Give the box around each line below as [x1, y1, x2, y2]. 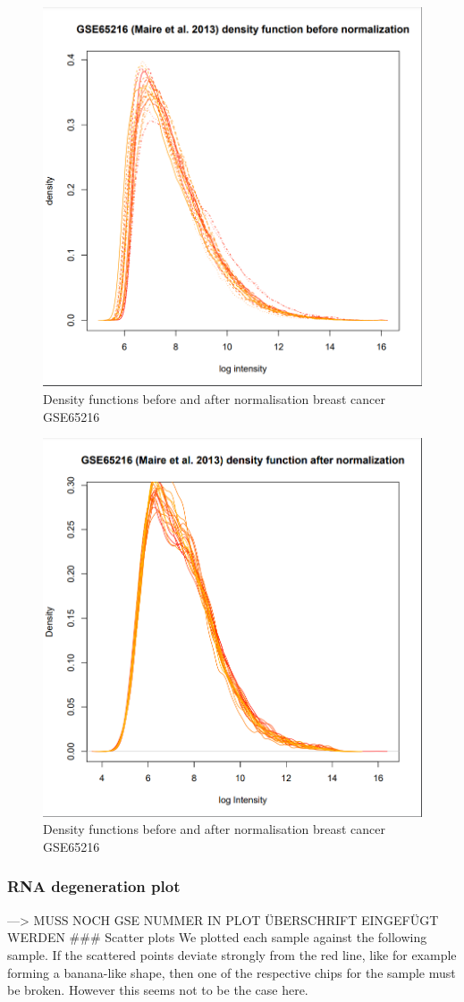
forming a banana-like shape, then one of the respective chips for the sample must [7, 963, 456, 981]
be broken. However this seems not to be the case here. [7, 981, 308, 999]
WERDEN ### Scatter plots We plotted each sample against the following [7, 928, 427, 947]
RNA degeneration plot [7, 875, 181, 897]
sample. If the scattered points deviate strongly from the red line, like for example [7, 945, 457, 964]
